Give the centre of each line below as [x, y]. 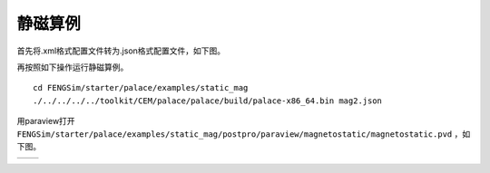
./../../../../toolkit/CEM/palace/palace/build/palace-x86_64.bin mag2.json [208, 101]
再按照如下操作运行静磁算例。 [73, 67]
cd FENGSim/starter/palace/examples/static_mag [141, 88]
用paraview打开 [46, 121]
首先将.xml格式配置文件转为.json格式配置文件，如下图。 [121, 51]
